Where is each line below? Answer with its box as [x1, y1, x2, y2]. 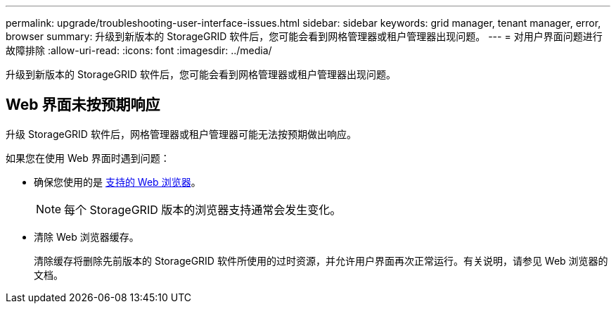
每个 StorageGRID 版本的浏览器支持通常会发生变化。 [64, 202, 342, 217]
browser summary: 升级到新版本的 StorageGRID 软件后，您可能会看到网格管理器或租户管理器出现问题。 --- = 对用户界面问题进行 [6, 30, 603, 42]
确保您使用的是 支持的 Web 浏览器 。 [34, 175, 201, 188]
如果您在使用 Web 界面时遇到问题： [6, 151, 170, 164]
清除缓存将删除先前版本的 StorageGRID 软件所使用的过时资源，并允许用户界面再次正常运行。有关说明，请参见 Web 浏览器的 [34, 254, 608, 267]
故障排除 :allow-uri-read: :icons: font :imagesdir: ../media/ [6, 44, 272, 56]
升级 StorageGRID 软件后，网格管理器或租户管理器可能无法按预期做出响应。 [6, 127, 357, 140]
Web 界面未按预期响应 [6, 96, 160, 114]
